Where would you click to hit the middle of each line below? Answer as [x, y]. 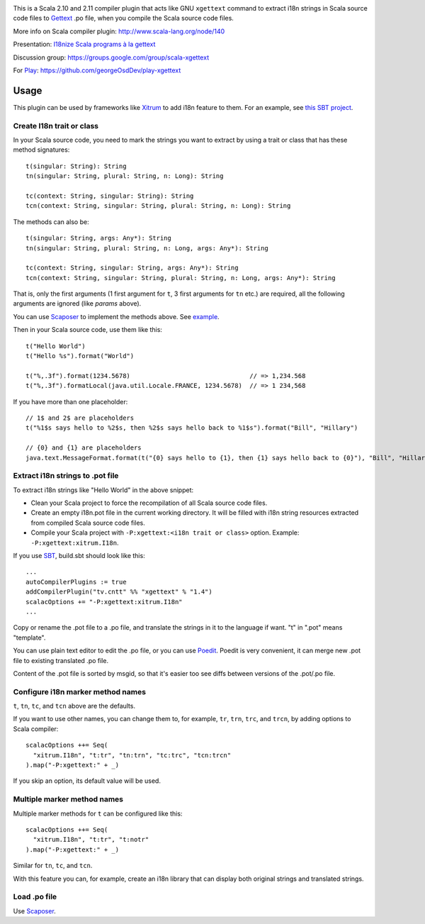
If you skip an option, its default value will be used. [87, 781]
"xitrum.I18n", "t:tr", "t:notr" [91, 840]
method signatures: [41, 150]
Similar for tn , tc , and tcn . [53, 866]
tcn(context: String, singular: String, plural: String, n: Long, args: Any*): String [181, 278]
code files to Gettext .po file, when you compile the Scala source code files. [123, 18]
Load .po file [35, 897]
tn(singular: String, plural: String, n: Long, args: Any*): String [147, 248]
